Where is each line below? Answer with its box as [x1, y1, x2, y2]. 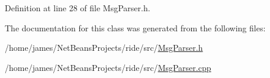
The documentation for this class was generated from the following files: [5, 21, 266, 34]
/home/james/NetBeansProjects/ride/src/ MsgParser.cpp [5, 61, 211, 73]
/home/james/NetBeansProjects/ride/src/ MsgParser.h [5, 41, 203, 54]
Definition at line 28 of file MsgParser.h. [5, 2, 150, 14]
